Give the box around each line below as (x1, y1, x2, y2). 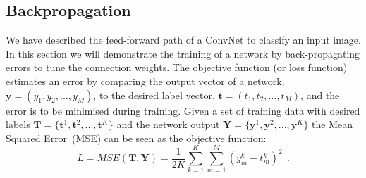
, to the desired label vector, (93, 87, 215, 102)
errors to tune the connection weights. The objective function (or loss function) (6, 60, 348, 75)
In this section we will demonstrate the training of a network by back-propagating (6, 46, 360, 61)
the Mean (312, 117, 353, 132)
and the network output (116, 117, 220, 132)
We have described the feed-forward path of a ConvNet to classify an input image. (6, 32, 361, 47)
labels (6, 117, 30, 132)
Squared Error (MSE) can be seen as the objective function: (6, 130, 267, 145)
